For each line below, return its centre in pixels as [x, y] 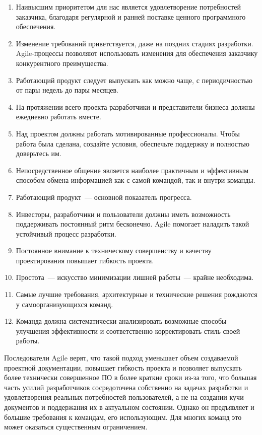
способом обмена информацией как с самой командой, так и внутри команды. [136, 180]
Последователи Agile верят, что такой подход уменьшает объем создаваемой [121, 358]
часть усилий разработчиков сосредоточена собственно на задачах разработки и [126, 387]
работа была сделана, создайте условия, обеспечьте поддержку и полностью [133, 143]
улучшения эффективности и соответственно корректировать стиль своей [128, 331]
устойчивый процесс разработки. [66, 233]
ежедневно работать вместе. [58, 117]
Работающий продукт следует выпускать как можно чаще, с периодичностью [134, 80]
